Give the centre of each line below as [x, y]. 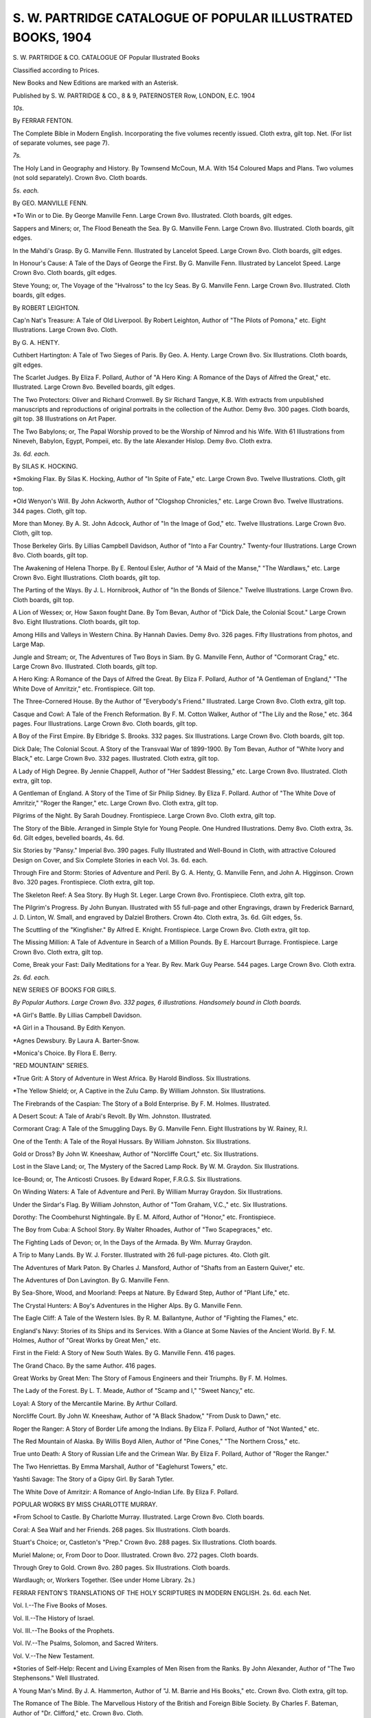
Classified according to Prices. [56, 70]
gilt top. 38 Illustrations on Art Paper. [65, 419]
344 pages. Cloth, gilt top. [50, 511]
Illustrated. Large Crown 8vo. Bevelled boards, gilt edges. [94, 387]
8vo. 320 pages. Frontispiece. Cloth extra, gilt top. [84, 882]
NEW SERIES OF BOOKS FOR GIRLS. [64, 990]
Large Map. [29, 644]
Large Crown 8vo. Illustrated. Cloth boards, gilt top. [85, 667]
